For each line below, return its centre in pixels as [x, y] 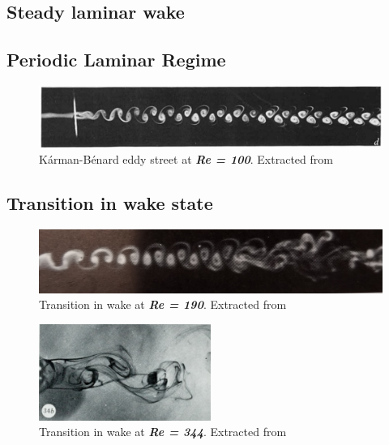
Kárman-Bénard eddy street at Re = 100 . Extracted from [186, 158]
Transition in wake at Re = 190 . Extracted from [163, 304]
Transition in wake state [110, 202]
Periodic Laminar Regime [116, 60]
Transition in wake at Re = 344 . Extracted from [163, 432]
